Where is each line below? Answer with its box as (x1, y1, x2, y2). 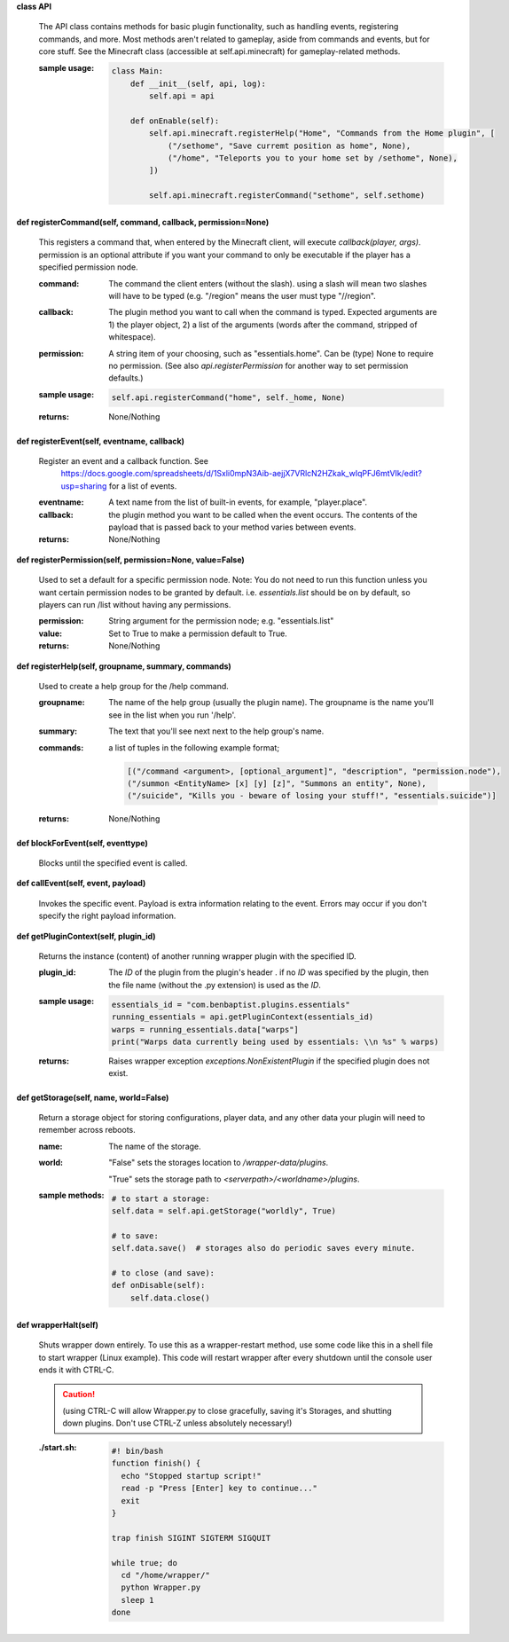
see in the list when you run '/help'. (108, 710, 237, 720)
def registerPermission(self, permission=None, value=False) (16, 554, 246, 565)
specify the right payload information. (38, 910, 176, 922)
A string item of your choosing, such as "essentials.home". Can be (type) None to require (108, 348, 434, 358)
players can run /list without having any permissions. (38, 600, 231, 609)
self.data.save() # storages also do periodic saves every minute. (111, 1243, 416, 1253)
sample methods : (38, 1190, 105, 1201)
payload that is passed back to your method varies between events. (108, 522, 356, 532)
